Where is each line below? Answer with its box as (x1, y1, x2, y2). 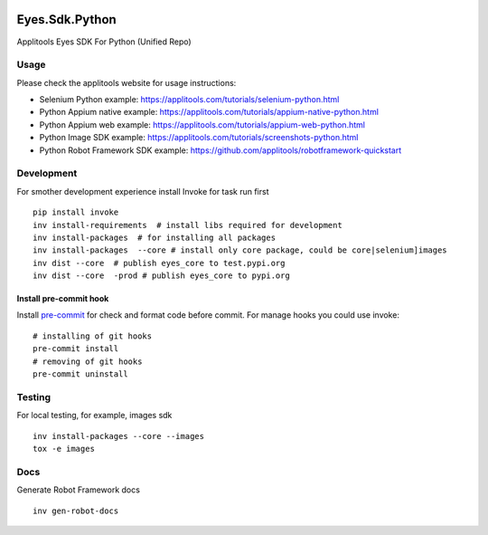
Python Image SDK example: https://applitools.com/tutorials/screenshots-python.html (39, 132, 359, 143)
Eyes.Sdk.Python (16, 12, 117, 27)
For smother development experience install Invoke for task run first (16, 186, 269, 196)
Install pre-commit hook (16, 293, 109, 304)
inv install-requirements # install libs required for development (33, 220, 343, 230)
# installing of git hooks (33, 330, 153, 341)
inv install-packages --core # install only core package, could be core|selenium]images (33, 245, 447, 255)
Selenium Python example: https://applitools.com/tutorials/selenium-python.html (39, 94, 340, 105)
